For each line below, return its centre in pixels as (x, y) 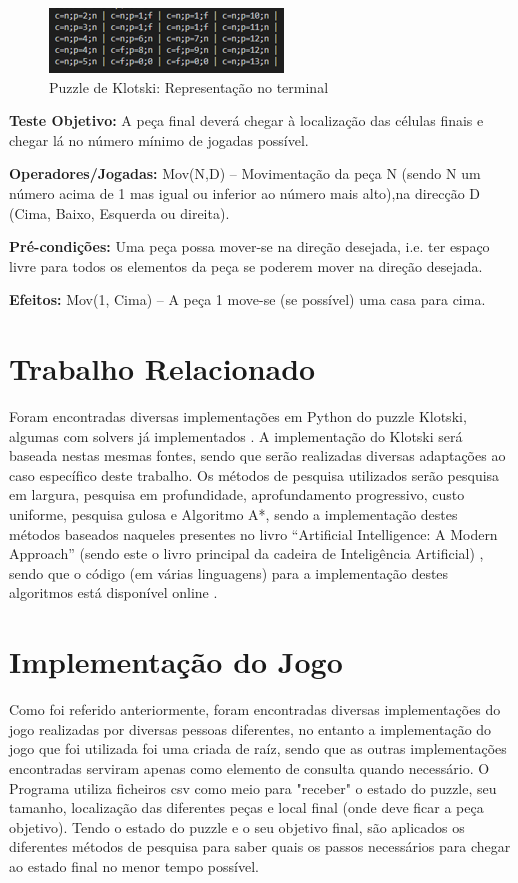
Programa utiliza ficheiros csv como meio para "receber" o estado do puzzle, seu (253, 787)
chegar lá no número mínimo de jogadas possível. (159, 139)
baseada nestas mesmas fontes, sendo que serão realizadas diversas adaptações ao (257, 455)
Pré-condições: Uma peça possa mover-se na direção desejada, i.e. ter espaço (249, 246)
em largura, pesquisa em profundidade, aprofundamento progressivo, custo (237, 494)
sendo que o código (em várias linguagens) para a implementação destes (229, 572)
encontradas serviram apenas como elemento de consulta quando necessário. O (249, 767)
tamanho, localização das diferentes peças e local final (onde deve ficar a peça (246, 807)
